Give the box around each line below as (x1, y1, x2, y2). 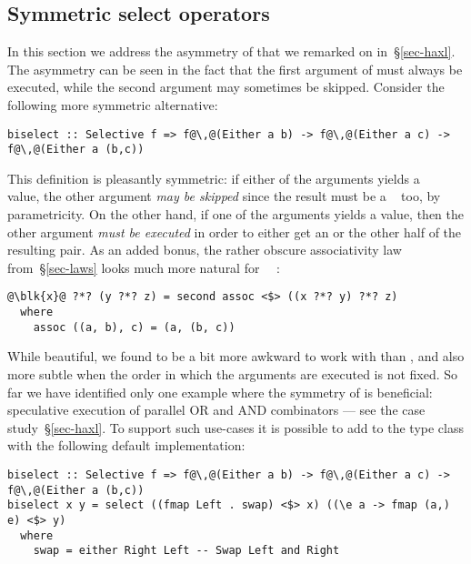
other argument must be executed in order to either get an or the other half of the (7, 222, 462, 241)
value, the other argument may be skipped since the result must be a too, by (7, 186, 441, 206)
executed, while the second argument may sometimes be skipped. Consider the (7, 77, 445, 96)
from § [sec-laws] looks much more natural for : (7, 257, 280, 277)
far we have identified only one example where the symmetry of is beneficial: (7, 382, 433, 401)
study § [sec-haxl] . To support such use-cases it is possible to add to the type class (7, 418, 464, 437)
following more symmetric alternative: (7, 95, 218, 114)
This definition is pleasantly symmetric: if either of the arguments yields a (7, 168, 420, 187)
